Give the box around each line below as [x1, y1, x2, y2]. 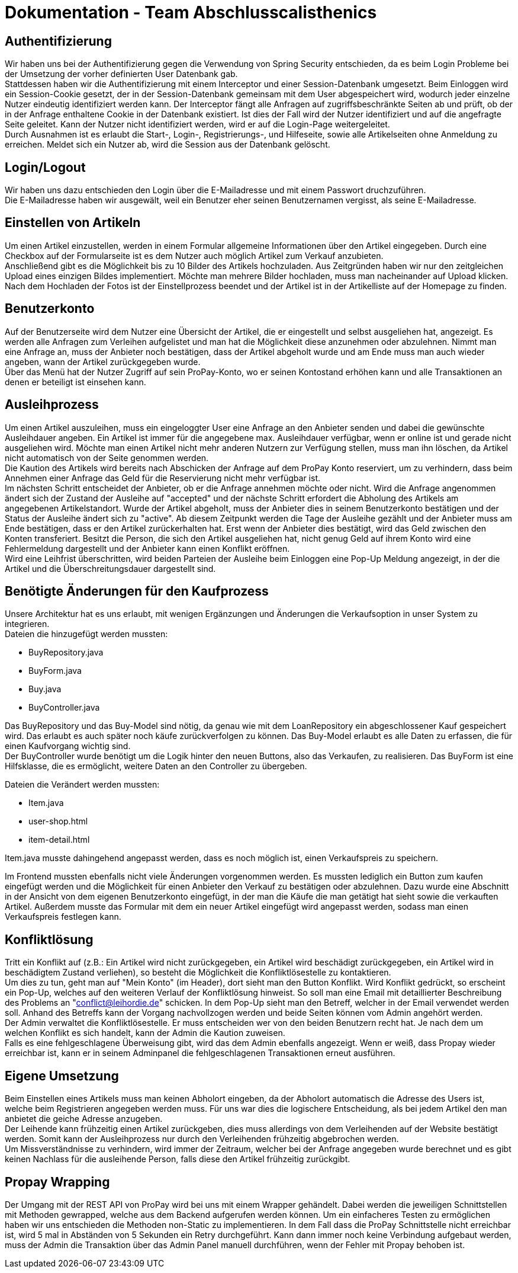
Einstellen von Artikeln [5, 215, 141, 231]
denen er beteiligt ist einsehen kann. [5, 376, 146, 387]
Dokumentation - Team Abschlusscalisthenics [5, 2, 377, 23]
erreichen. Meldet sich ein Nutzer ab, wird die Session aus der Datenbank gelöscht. [5, 139, 330, 150]
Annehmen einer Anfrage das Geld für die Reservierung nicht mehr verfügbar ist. [5, 472, 321, 483]
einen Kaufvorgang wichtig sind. [5, 741, 131, 751]
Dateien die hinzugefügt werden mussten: [5, 629, 168, 639]
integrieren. [5, 619, 50, 629]
